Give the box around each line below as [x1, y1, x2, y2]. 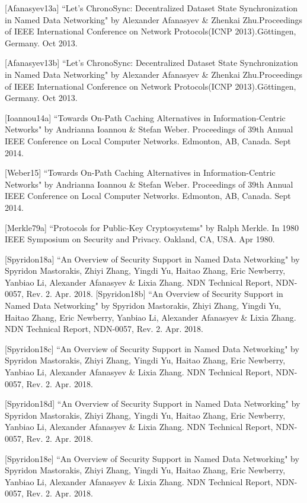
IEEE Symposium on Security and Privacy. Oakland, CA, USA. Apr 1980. [5, 233, 275, 245]
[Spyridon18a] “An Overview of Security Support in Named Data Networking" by [5, 252, 300, 265]
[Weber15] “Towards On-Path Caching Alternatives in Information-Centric [5, 166, 276, 179]
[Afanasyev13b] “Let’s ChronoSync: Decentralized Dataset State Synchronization [5, 56, 298, 69]
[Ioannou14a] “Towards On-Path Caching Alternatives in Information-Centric [5, 111, 286, 124]
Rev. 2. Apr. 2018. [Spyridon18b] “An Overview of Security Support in [26, 287, 283, 300]
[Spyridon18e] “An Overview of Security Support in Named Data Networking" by [5, 452, 299, 464]
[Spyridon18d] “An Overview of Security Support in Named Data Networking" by [5, 397, 300, 410]
